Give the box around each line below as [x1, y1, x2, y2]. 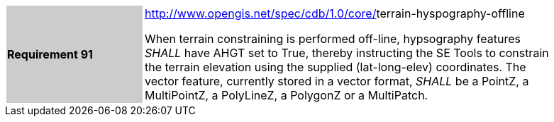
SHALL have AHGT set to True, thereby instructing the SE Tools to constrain [145, 46, 549, 60]
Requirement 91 [7, 47, 93, 61]
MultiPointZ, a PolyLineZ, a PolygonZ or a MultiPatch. [145, 88, 428, 102]
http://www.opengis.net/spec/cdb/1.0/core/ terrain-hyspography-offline [145, 6, 525, 20]
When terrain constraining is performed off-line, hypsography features [145, 32, 521, 46]
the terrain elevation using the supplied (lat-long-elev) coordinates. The [145, 60, 526, 74]
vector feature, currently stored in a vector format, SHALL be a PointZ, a [145, 74, 529, 88]
